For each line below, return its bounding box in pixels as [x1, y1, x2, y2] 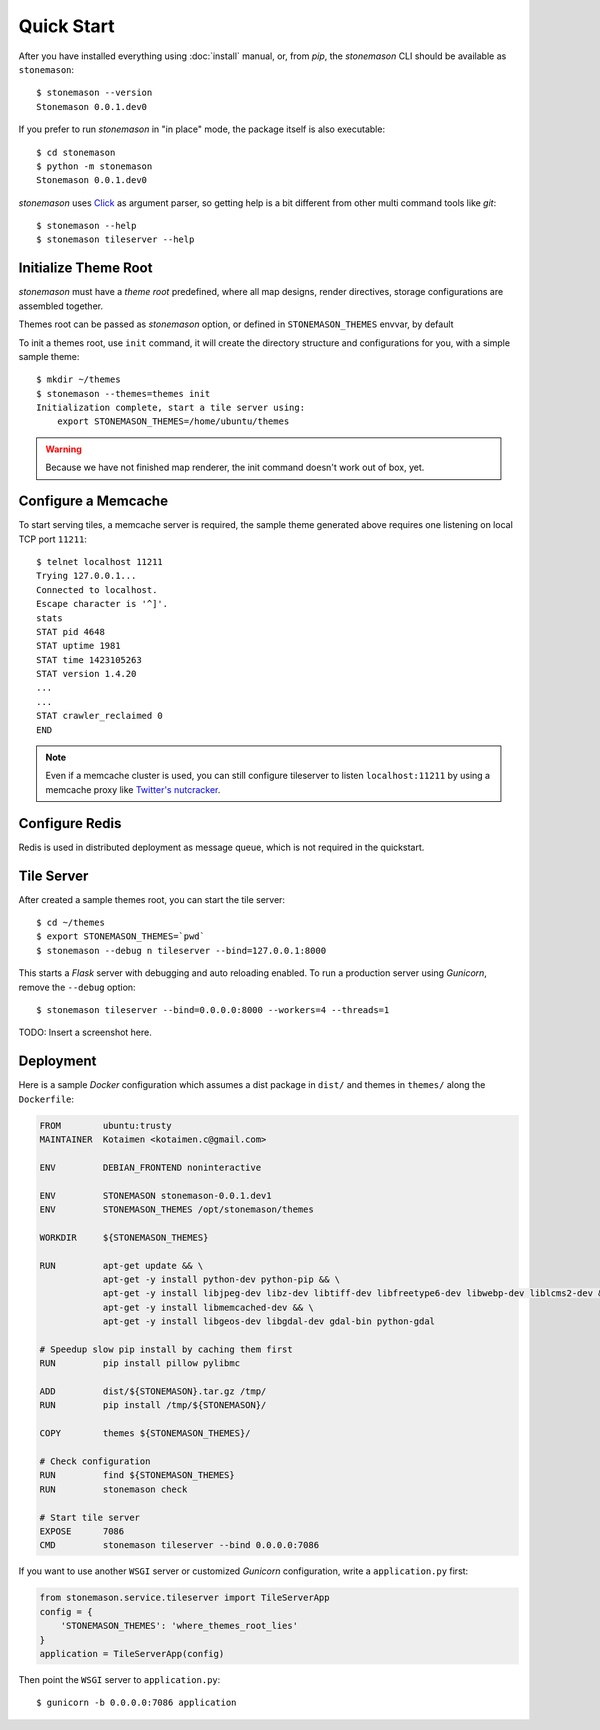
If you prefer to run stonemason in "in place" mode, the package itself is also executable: [18, 123, 385, 135]
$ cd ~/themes [36, 917, 105, 929]
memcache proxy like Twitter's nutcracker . [45, 783, 221, 795]
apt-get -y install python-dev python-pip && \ [102, 1273, 341, 1285]
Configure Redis [18, 815, 122, 832]
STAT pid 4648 [36, 626, 105, 637]
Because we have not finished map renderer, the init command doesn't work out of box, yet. [45, 461, 425, 474]
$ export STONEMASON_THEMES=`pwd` [36, 931, 205, 942]
